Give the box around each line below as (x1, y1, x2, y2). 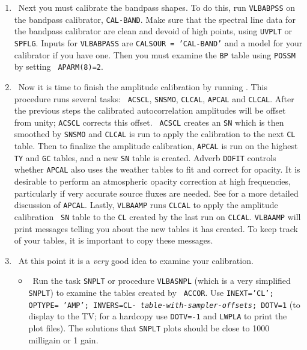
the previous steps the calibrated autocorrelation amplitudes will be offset (14, 104, 286, 117)
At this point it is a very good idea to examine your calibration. (18, 254, 254, 266)
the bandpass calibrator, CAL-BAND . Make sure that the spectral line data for (14, 13, 296, 25)
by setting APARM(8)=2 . (14, 60, 103, 73)
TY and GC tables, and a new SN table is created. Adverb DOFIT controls (14, 151, 276, 164)
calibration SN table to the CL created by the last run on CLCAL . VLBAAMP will (14, 210, 301, 223)
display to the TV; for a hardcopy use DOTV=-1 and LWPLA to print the (28, 310, 287, 322)
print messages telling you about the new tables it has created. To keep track (14, 222, 298, 235)
